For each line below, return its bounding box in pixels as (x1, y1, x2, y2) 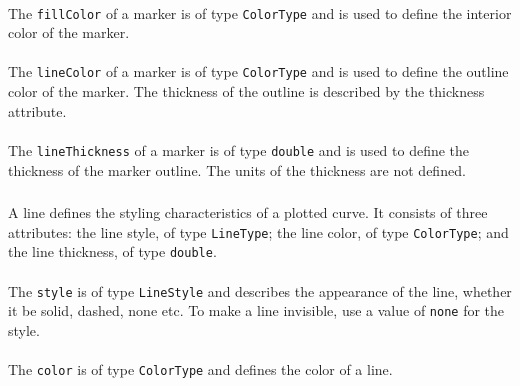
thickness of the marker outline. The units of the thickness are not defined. (8, 159, 466, 180)
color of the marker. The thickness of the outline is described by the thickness (8, 81, 485, 102)
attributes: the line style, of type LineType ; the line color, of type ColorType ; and (8, 221, 509, 242)
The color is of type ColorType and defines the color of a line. (8, 359, 393, 380)
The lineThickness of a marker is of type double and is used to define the (8, 139, 470, 160)
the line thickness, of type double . (8, 241, 217, 262)
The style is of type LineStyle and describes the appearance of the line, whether (8, 280, 512, 301)
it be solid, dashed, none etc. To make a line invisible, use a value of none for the (8, 300, 505, 321)
